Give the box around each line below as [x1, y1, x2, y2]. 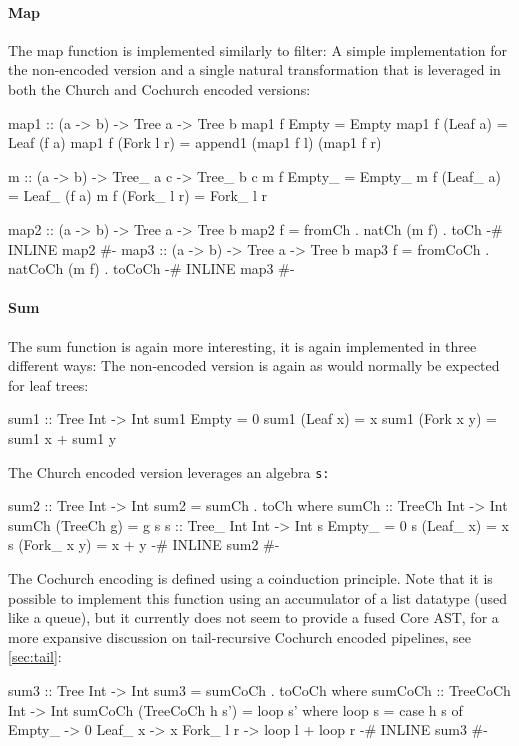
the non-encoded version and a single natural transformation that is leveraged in [8, 59, 501, 80]
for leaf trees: [8, 374, 89, 395]
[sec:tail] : [8, 646, 62, 667]
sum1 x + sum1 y [8, 427, 117, 448]
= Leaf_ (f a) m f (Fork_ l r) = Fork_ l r [8, 185, 267, 206]
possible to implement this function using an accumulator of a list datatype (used [8, 587, 508, 608]
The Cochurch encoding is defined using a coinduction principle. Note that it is [8, 567, 493, 588]
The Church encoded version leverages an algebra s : [8, 461, 330, 482]
